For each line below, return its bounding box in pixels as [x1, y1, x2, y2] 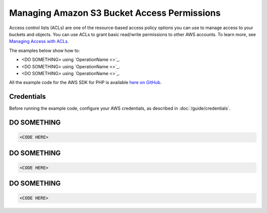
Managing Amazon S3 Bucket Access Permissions [9, 7, 221, 18]
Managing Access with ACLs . [9, 39, 69, 44]
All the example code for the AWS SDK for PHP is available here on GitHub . [9, 80, 162, 85]
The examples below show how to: [9, 47, 80, 53]
